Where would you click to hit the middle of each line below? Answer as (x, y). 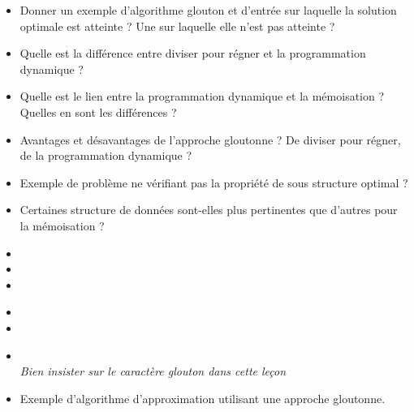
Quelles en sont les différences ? (98, 112)
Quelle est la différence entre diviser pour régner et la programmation (193, 53)
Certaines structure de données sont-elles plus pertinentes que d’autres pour (209, 210)
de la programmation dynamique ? (106, 155)
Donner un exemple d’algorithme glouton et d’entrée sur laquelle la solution (208, 10)
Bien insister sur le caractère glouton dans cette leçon (153, 371)
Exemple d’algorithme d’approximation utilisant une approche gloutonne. (203, 398)
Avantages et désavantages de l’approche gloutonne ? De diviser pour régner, (210, 139)
